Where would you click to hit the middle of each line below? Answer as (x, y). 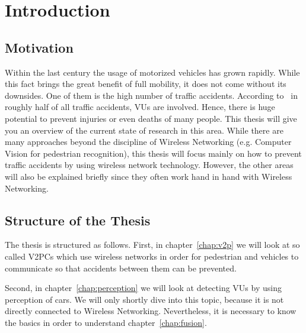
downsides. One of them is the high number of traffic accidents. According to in (151, 95)
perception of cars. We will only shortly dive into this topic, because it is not (144, 299)
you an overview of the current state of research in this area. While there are (144, 130)
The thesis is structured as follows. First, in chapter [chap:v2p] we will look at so (152, 245)
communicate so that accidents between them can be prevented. (121, 268)
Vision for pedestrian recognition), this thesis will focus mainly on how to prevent (153, 153)
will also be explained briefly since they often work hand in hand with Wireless (149, 176)
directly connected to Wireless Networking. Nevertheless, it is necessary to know (151, 311)
